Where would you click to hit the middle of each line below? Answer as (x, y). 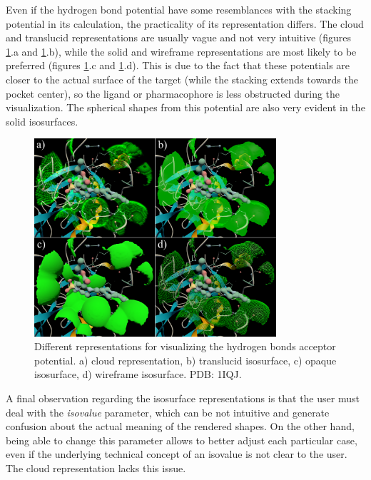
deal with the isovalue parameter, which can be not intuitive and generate (168, 412)
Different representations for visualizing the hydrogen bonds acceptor (185, 346)
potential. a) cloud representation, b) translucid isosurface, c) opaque (185, 360)
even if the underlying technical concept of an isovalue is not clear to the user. (177, 454)
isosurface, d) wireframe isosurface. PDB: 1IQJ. (138, 374)
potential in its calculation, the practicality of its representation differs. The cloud (185, 23)
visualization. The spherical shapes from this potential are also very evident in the (185, 107)
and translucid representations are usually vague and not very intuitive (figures (179, 37)
